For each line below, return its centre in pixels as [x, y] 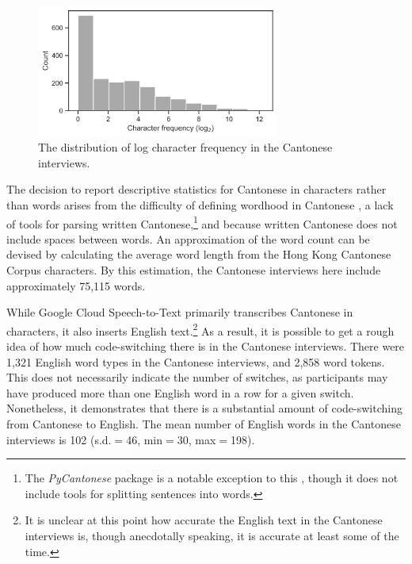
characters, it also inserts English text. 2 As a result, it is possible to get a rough [200, 329]
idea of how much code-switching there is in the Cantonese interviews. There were [206, 346]
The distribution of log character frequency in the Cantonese [185, 147]
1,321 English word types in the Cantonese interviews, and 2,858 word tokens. [196, 361]
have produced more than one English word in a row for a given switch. [180, 392]
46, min [145, 439]
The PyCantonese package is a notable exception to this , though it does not [212, 478]
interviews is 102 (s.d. [59, 439]
